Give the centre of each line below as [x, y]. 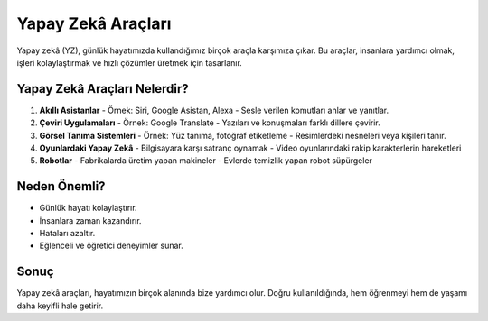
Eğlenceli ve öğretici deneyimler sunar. [112, 246]
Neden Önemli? [61, 186]
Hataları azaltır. [67, 234]
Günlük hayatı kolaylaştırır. [88, 208]
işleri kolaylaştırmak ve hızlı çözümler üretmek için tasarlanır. [130, 62]
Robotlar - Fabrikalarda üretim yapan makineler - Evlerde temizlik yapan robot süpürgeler [206, 160]
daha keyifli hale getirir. [60, 306]
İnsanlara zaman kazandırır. [90, 220]
